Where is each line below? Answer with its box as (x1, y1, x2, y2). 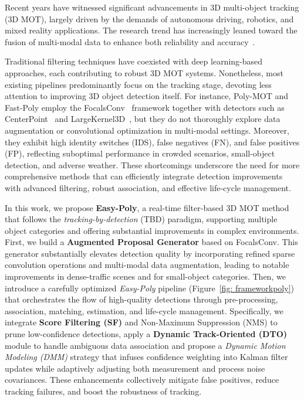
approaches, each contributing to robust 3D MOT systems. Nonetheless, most (5, 66, 283, 79)
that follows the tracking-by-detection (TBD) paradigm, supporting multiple (5, 213, 278, 225)
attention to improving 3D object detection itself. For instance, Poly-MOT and (5, 90, 289, 102)
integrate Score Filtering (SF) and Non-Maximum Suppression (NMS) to (5, 316, 278, 328)
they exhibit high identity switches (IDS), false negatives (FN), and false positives (5, 135, 300, 148)
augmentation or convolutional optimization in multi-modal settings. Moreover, (5, 124, 289, 136)
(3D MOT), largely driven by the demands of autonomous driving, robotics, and (5, 12, 294, 25)
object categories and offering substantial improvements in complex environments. (5, 224, 299, 236)
